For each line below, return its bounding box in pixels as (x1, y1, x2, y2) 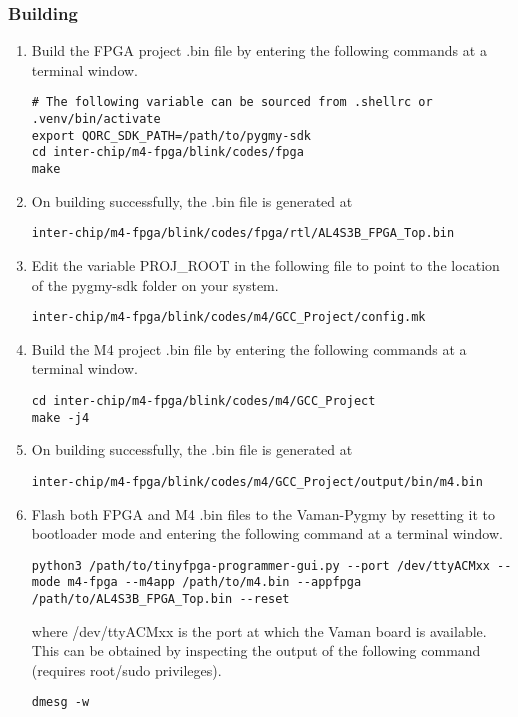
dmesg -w (31, 695, 90, 710)
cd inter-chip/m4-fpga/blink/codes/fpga (31, 145, 304, 160)
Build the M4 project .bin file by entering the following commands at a (31, 338, 467, 359)
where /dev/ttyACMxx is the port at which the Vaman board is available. (31, 620, 487, 641)
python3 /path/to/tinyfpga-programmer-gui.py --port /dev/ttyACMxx (31, 558, 490, 573)
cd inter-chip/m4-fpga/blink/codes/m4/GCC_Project (31, 393, 376, 408)
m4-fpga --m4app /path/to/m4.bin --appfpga (67, 575, 362, 590)
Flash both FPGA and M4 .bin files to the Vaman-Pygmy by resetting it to (31, 503, 495, 524)
